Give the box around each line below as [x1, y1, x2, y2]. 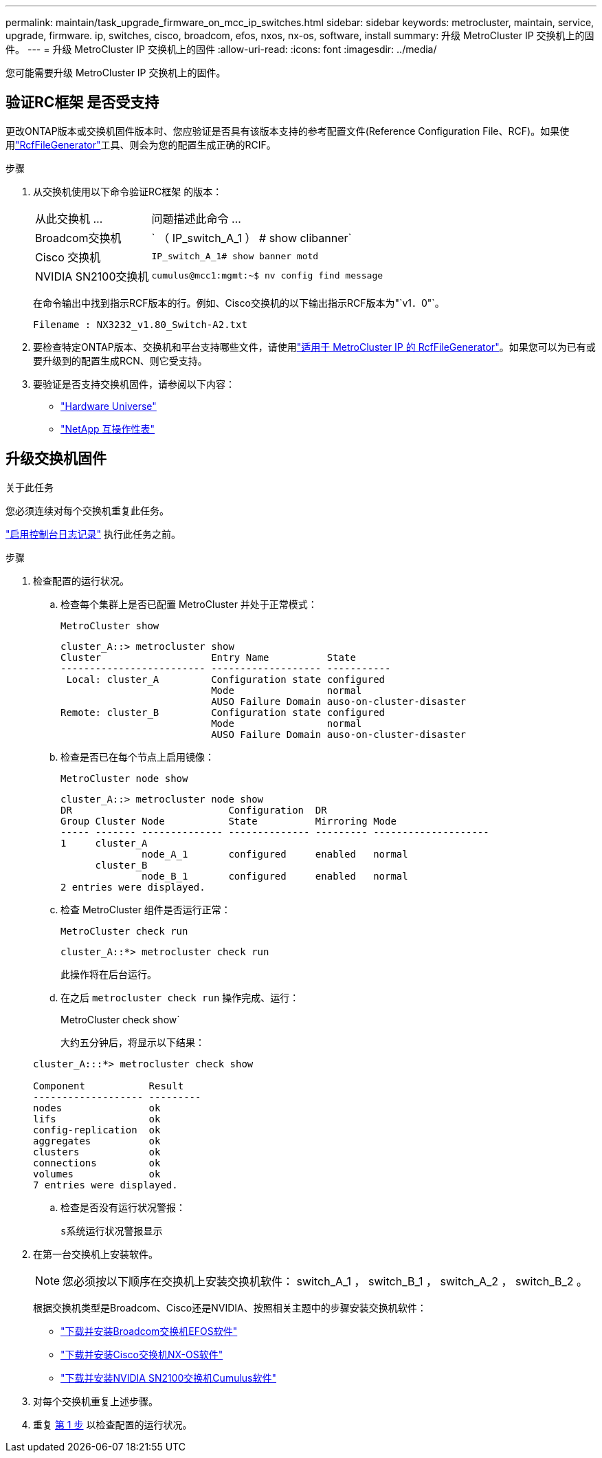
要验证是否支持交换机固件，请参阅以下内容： [33, 378, 235, 390]
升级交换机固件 [5, 450, 107, 468]
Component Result [33, 1080, 184, 1091]
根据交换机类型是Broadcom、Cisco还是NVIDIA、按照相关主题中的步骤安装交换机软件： [33, 1301, 427, 1314]
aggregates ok [33, 1135, 161, 1146]
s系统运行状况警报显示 [60, 1225, 163, 1237]
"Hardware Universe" [60, 400, 157, 412]
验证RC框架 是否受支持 [5, 94, 159, 111]
